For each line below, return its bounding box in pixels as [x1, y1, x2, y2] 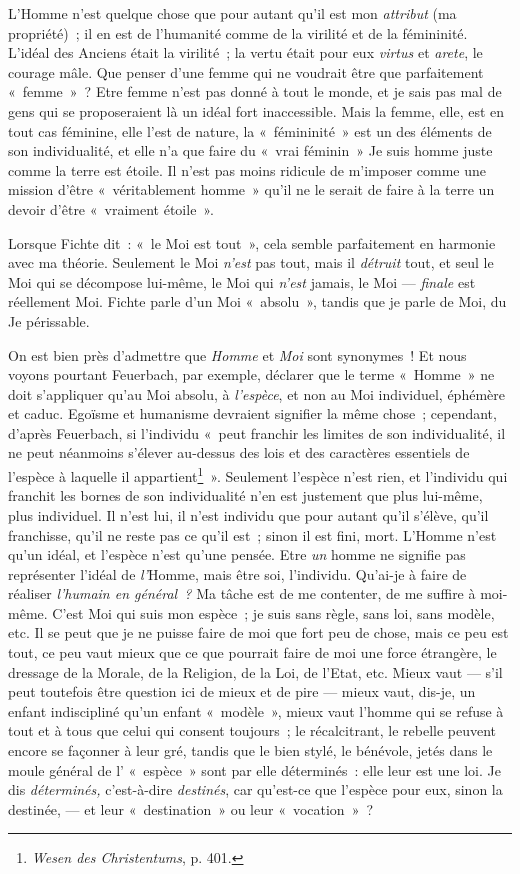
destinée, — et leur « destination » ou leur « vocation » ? [8, 798, 374, 819]
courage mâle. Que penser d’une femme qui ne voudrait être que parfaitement [8, 61, 484, 82]
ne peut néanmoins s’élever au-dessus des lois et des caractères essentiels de [8, 442, 470, 463]
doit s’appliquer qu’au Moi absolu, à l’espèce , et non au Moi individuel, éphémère [8, 383, 505, 404]
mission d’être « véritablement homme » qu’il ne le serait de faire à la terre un [8, 179, 495, 200]
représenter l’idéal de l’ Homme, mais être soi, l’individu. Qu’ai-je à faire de [8, 563, 467, 584]
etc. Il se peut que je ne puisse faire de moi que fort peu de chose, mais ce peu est [8, 622, 509, 643]
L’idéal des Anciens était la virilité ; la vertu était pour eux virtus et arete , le [8, 42, 483, 63]
